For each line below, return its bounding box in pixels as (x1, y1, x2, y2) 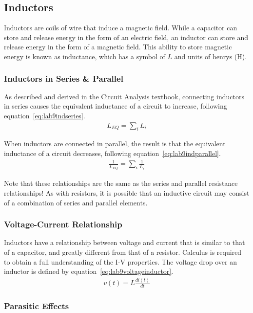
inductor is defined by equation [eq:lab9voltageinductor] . (4, 266, 174, 276)
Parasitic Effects (4, 299, 69, 312)
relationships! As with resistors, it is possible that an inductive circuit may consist (4, 187, 250, 198)
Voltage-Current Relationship (4, 218, 122, 230)
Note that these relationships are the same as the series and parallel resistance (4, 178, 238, 188)
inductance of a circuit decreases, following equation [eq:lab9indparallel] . (4, 148, 221, 158)
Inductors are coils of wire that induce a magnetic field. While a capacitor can (4, 22, 237, 33)
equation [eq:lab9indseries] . (4, 110, 85, 120)
